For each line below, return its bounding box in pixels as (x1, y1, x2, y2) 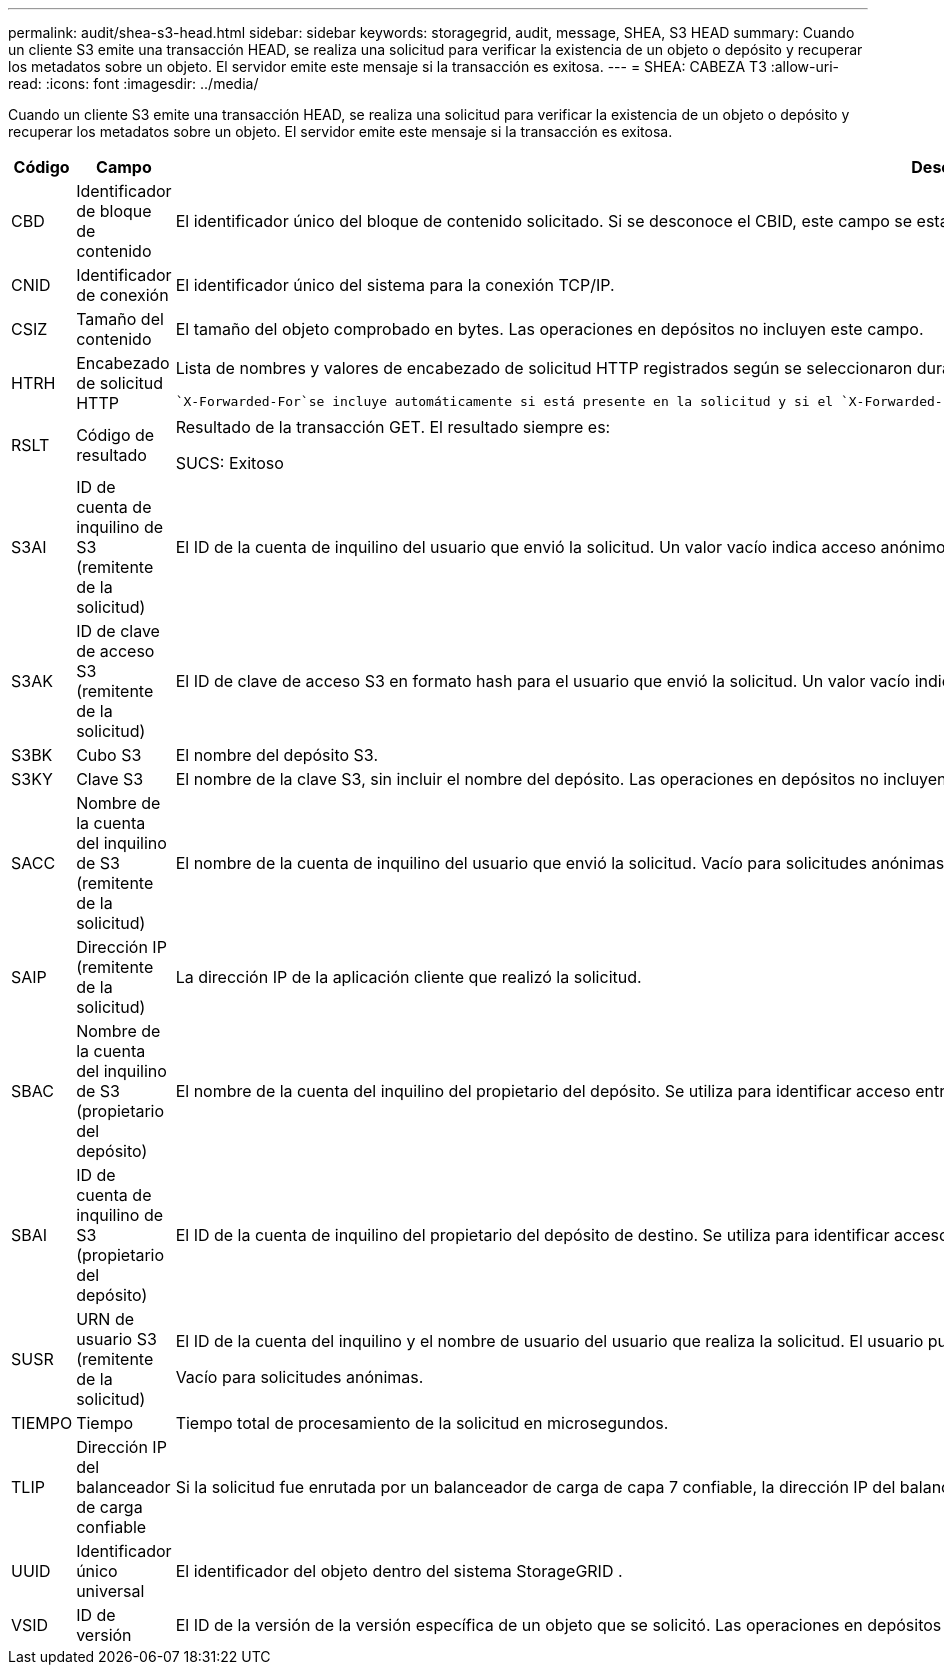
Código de (76, 425, 155, 445)
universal (76, 1581, 145, 1601)
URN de (76, 1309, 135, 1329)
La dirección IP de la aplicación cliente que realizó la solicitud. (175, 967, 642, 987)
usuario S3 (76, 1329, 157, 1349)
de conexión (76, 285, 169, 305)
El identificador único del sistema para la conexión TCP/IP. (175, 275, 615, 295)
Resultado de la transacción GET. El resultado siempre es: (175, 417, 611, 437)
